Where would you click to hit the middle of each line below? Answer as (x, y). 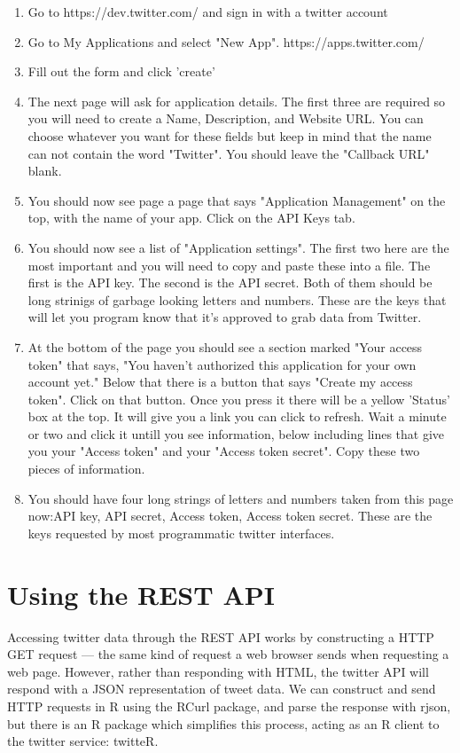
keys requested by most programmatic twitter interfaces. (181, 533)
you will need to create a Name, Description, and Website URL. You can (226, 118)
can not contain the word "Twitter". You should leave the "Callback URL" (229, 153)
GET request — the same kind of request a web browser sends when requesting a (228, 654)
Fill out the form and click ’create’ (121, 71)
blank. (45, 171)
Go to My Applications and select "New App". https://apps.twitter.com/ (226, 41)
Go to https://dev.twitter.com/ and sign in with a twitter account (208, 12)
